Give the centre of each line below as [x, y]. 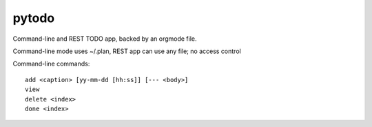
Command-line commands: [51, 64]
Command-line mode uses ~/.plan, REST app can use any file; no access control [127, 51]
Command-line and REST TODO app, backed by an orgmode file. [105, 39]
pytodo [34, 18]
